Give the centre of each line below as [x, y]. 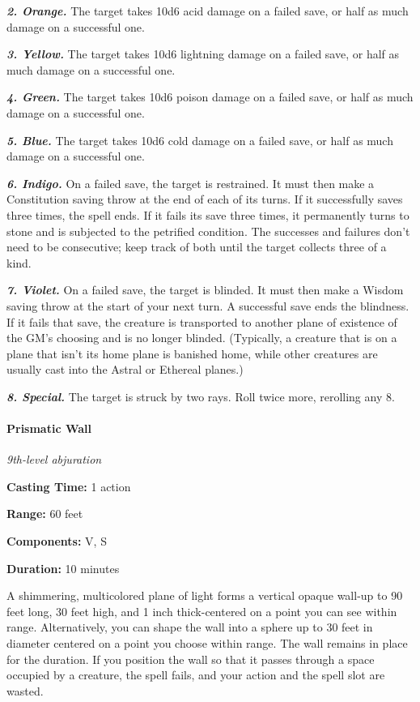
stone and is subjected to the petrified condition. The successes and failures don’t [208, 231]
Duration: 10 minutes [63, 568]
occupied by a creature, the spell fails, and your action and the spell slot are [196, 675]
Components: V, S [57, 541]
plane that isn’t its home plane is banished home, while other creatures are [192, 353]
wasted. [25, 690]
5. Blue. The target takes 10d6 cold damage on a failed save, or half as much [200, 140]
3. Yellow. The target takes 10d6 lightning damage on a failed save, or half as [203, 54]
